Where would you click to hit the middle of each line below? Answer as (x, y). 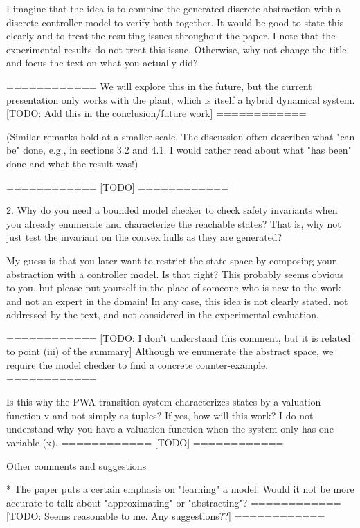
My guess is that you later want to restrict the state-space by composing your (171, 260)
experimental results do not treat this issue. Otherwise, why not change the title (177, 49)
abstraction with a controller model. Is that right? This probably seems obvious (175, 274)
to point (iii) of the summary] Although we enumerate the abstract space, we (170, 351)
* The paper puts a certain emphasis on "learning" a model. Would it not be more (180, 489)
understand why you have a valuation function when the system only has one (170, 429)
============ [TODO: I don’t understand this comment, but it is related (179, 337)
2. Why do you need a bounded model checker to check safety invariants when (172, 210)
